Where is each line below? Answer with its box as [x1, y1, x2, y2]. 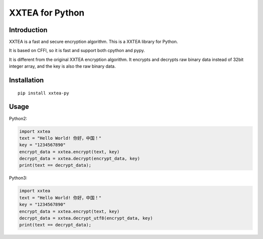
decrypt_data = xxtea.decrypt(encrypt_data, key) [19, 156, 140, 162]
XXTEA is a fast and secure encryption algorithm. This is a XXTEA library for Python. [9, 39, 178, 45]
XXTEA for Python [9, 7, 85, 18]
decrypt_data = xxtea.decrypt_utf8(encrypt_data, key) [19, 216, 153, 221]
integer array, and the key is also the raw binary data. [9, 63, 116, 69]
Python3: [9, 175, 28, 181]
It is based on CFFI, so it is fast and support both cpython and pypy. [9, 48, 145, 54]
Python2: [9, 115, 28, 121]
